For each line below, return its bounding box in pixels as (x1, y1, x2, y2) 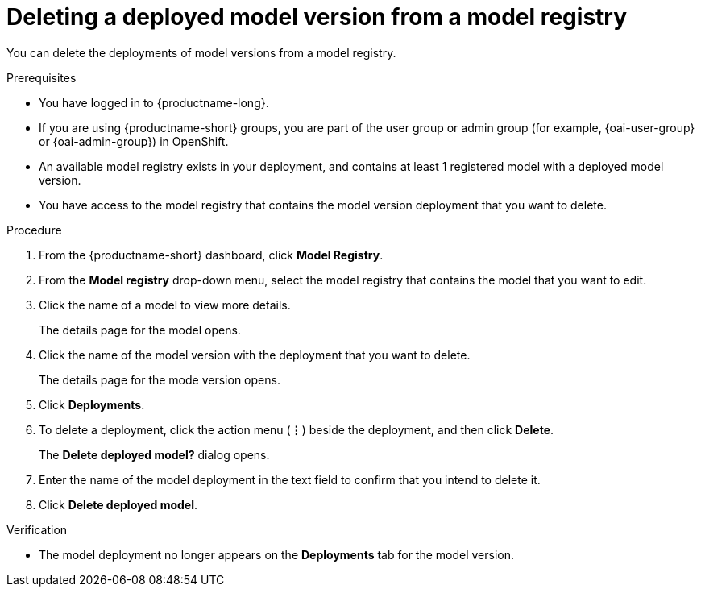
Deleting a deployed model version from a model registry (6, 3, 628, 31)
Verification (6, 522, 68, 537)
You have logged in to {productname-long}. (39, 95, 269, 110)
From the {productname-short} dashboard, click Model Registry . (39, 247, 384, 262)
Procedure (6, 222, 62, 237)
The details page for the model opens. (39, 322, 241, 337)
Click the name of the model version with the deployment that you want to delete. (39, 347, 471, 362)
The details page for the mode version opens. (39, 372, 280, 387)
